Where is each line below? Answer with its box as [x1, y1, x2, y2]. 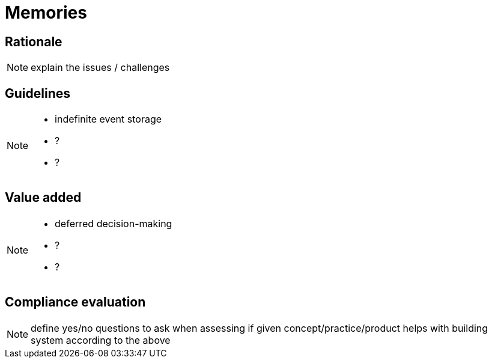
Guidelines [5, 85, 70, 101]
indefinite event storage [55, 113, 162, 126]
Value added [5, 190, 82, 206]
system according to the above [31, 334, 171, 346]
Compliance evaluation [5, 294, 146, 310]
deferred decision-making [55, 217, 172, 230]
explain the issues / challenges [31, 61, 170, 74]
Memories [5, 2, 87, 23]
